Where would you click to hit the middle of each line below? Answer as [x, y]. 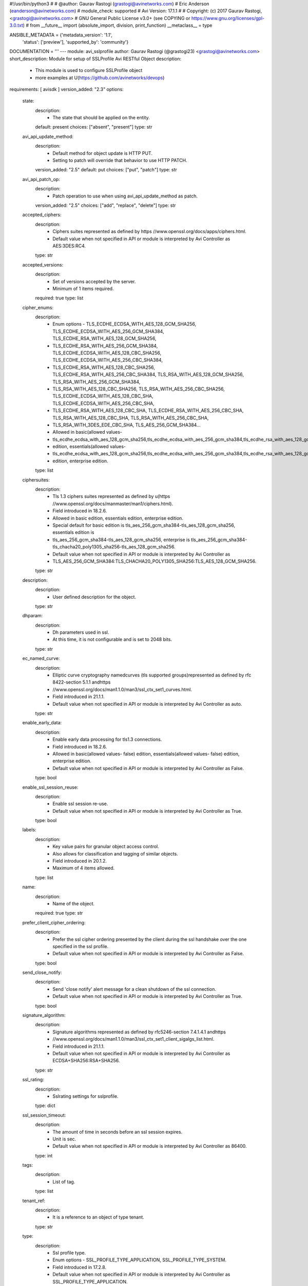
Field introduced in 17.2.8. [80, 1267]
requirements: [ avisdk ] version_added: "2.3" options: [67, 89]
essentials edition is [73, 532]
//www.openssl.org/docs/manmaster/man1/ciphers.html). [113, 504]
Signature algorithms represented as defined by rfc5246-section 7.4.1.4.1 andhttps [139, 1032]
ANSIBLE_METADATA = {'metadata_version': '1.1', [61, 35]
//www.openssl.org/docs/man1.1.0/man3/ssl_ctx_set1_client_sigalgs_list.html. [133, 1039]
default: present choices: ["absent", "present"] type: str [94, 127]
